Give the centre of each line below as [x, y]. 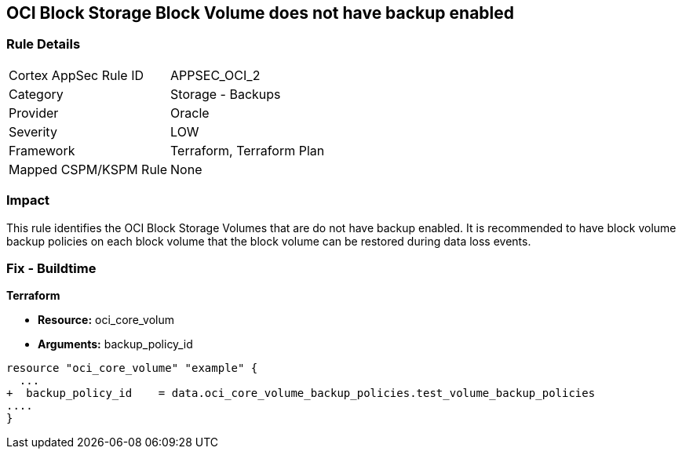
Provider [34, 113]
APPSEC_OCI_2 [215, 75]
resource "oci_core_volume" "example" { [132, 368]
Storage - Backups [226, 94]
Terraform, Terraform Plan [248, 150]
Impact [28, 200]
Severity [33, 131]
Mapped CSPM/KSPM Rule [88, 169]
